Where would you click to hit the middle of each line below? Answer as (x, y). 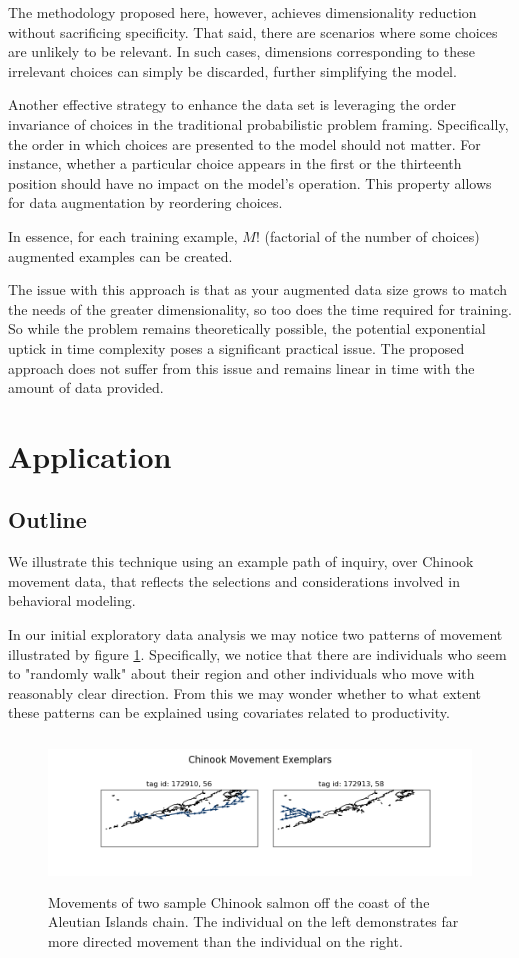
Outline (47, 519)
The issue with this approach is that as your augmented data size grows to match (258, 289)
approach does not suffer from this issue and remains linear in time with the (241, 367)
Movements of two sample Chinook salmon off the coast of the (239, 901)
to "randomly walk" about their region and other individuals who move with (241, 673)
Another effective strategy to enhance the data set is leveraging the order (232, 104)
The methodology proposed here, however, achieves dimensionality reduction (242, 12)
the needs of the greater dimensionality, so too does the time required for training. (260, 308)
